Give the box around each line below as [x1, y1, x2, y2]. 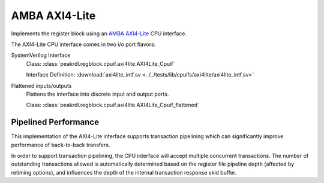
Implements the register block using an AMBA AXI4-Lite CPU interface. [11, 30, 187, 37]
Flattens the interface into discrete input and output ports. [26, 90, 169, 97]
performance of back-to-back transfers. [11, 141, 110, 148]
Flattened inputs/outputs [11, 82, 72, 89]
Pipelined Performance [11, 117, 99, 127]
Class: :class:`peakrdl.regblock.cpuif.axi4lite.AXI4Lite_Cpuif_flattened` [26, 102, 199, 109]
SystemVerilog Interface [11, 51, 71, 59]
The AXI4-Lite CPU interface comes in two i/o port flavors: [11, 41, 156, 48]
